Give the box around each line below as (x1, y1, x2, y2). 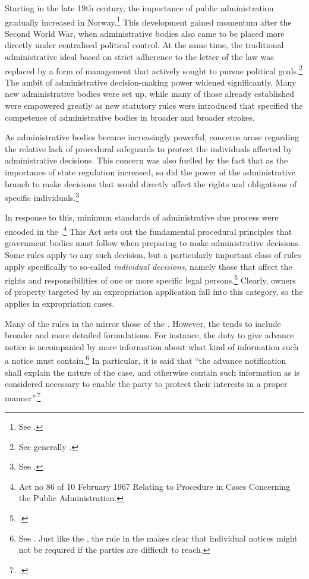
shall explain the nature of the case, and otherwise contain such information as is (5, 366, 300, 378)
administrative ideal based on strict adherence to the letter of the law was (5, 51, 274, 63)
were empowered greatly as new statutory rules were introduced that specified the (5, 99, 303, 112)
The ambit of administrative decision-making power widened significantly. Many (5, 75, 297, 88)
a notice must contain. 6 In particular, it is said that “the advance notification (5, 353, 286, 366)
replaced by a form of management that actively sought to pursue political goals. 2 (5, 62, 302, 77)
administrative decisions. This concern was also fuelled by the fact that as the (5, 154, 288, 166)
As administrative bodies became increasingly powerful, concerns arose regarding (5, 131, 299, 143)
